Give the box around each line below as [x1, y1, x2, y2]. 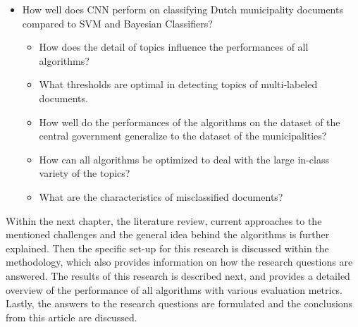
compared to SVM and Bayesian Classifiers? [22, 16, 213, 30]
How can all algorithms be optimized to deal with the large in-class [39, 152, 329, 166]
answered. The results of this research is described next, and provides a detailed [6, 268, 350, 283]
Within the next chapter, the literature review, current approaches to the [6, 213, 322, 228]
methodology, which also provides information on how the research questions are [6, 254, 353, 269]
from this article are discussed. [6, 309, 137, 324]
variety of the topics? [39, 166, 130, 180]
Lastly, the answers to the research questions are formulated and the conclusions [6, 296, 353, 311]
